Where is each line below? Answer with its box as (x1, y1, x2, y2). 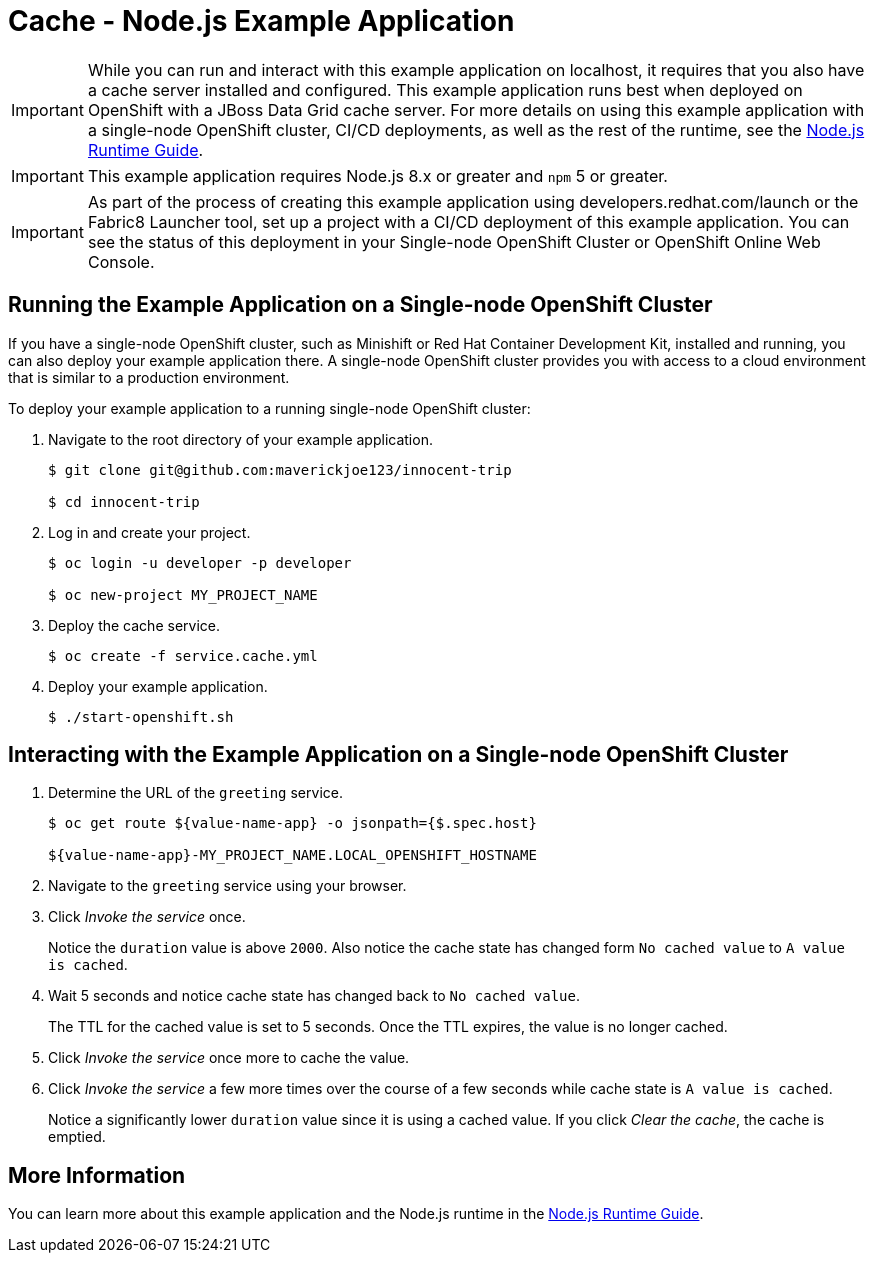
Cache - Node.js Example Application (8, 4, 515, 38)
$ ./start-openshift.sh (48, 708, 234, 725)
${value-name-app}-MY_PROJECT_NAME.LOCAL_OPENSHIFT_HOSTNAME (48, 847, 537, 864)
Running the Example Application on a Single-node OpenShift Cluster (8, 292, 713, 318)
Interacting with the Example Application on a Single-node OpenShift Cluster (8, 742, 789, 768)
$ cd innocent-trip (48, 493, 200, 510)
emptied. (48, 1128, 106, 1146)
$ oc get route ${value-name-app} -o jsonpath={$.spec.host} (48, 815, 537, 832)
